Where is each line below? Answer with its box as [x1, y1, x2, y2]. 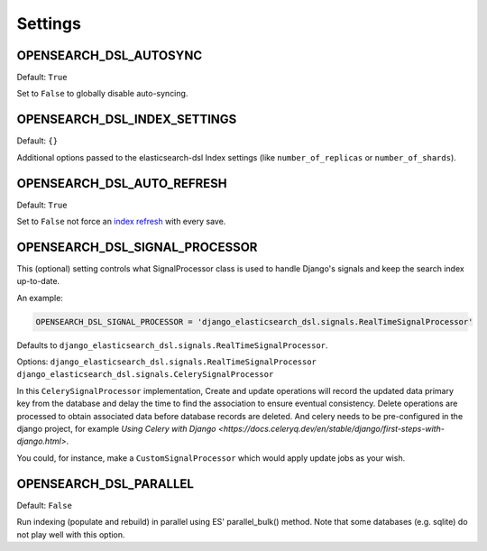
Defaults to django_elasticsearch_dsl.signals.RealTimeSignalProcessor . [16, 339, 328, 351]
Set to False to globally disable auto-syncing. [16, 88, 188, 99]
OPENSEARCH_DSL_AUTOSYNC [16, 48, 203, 63]
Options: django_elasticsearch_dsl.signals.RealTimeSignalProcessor [16, 356, 317, 367]
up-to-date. [16, 276, 60, 287]
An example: [16, 292, 63, 303]
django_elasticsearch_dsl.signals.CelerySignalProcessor [16, 370, 274, 380]
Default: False [16, 500, 72, 510]
